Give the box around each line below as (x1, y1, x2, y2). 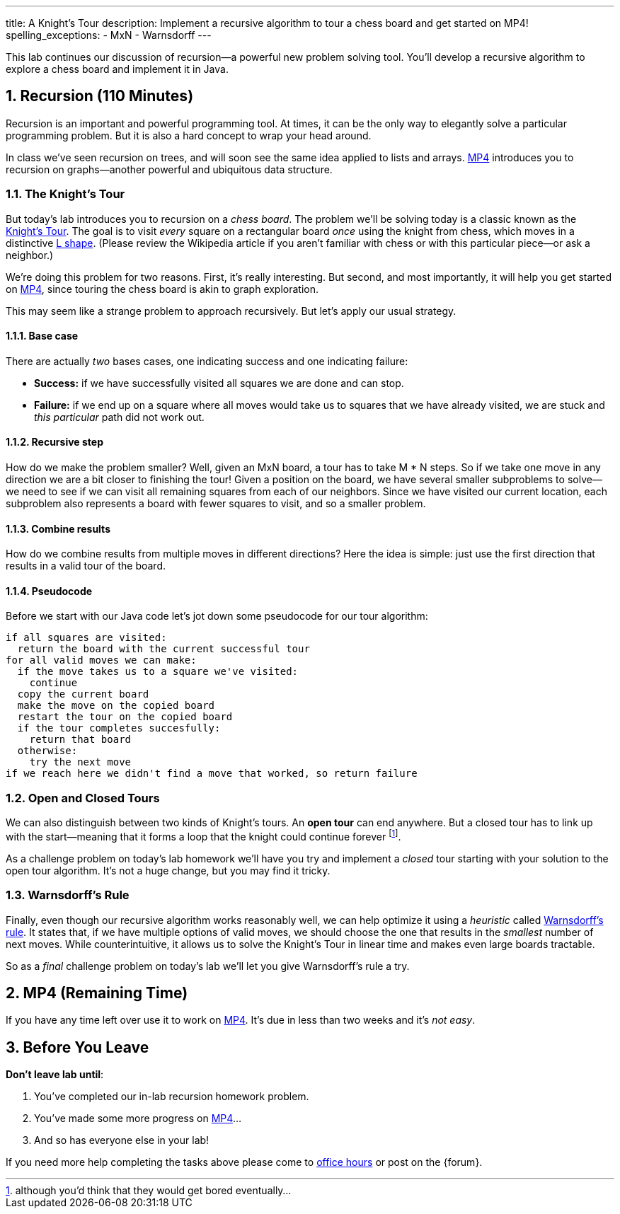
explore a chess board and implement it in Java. (6, 63, 229, 75)
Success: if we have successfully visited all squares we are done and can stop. (34, 376, 404, 389)
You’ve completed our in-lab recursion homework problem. (34, 1090, 309, 1103)
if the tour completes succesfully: (17, 722, 221, 734)
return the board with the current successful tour (17, 643, 310, 655)
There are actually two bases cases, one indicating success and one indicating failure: (6, 354, 408, 367)
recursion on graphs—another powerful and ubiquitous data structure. (6, 163, 333, 175)
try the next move (29, 756, 132, 768)
